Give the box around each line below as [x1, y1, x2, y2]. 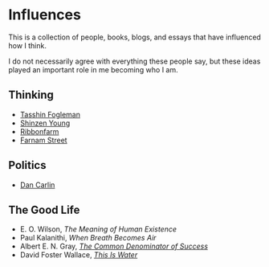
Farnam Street [19, 135, 67, 145]
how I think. [8, 40, 47, 50]
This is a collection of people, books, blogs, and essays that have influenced [8, 32, 261, 42]
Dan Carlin [19, 179, 55, 190]
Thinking [8, 88, 55, 102]
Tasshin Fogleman [19, 109, 80, 119]
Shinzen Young [19, 118, 71, 128]
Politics [8, 158, 47, 172]
